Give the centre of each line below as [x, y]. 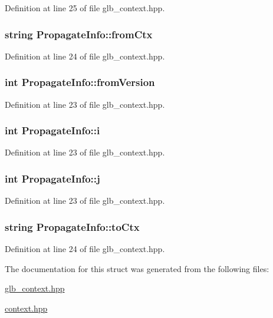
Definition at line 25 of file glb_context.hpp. [85, 8]
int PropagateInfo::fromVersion [80, 82]
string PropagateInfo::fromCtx [79, 34]
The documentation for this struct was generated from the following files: [137, 268]
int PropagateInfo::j [52, 178]
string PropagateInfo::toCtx [72, 226]
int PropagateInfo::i [52, 130]
